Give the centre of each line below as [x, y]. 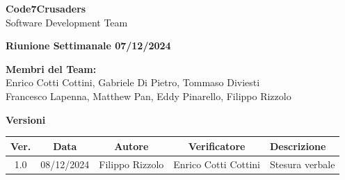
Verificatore [217, 146]
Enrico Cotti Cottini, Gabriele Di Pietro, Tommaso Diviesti [133, 82]
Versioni [26, 119]
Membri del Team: [51, 68]
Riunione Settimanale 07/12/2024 [88, 46]
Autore [131, 146]
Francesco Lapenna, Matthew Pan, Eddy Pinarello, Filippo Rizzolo [149, 96]
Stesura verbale [302, 164]
